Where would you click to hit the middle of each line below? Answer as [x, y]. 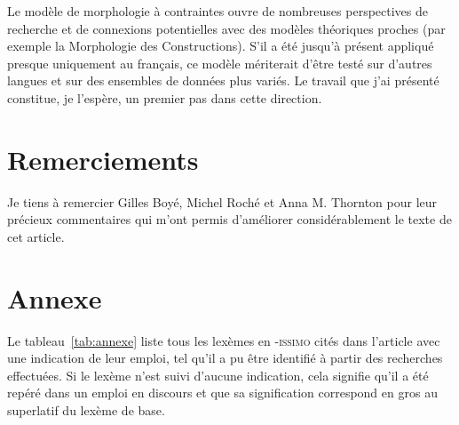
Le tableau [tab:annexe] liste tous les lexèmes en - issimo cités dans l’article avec [224, 340]
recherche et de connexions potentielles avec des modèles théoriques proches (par [226, 28]
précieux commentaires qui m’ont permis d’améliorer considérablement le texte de [229, 219]
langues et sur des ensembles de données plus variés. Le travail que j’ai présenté [223, 80]
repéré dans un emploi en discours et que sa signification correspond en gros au [222, 393]
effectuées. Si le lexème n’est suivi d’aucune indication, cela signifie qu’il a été [218, 375]
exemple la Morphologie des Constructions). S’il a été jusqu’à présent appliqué [221, 46]
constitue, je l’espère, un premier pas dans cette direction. [165, 97]
